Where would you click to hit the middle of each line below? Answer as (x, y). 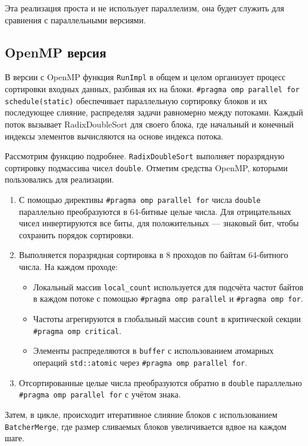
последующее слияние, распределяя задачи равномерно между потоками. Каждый (154, 112)
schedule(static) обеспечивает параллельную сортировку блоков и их (136, 100)
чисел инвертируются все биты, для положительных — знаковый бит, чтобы (159, 223)
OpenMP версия (56, 52)
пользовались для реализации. (60, 179)
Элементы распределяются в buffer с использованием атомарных (153, 351)
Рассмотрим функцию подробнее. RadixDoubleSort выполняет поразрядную (145, 156)
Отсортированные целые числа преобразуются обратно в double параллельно (160, 382)
